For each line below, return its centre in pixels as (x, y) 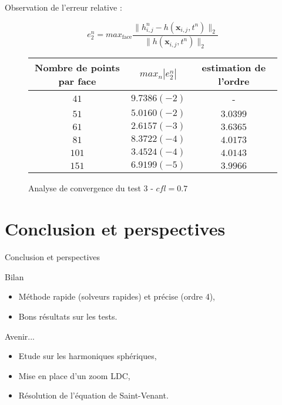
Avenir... (20, 336)
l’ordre (234, 81)
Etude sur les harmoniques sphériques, (88, 356)
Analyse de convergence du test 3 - (91, 188)
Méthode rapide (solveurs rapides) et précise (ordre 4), (117, 296)
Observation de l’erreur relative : (63, 7)
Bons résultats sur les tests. (68, 316)
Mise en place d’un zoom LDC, (74, 375)
